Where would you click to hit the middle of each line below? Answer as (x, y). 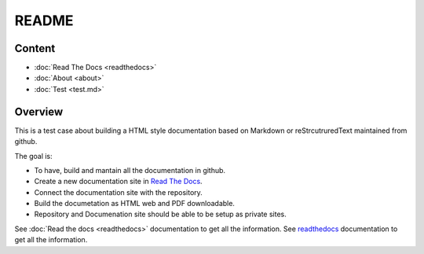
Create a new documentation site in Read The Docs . (119, 182)
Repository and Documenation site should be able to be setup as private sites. (160, 214)
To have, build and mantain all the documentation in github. (130, 170)
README (44, 20)
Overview (39, 111)
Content (35, 48)
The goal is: (33, 156)
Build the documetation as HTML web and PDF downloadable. (135, 204)
